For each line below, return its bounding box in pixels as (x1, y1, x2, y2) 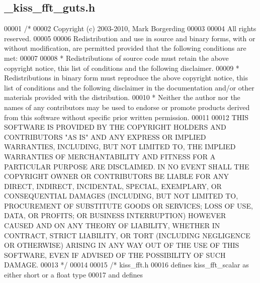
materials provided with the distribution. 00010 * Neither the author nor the (4, 92, 240, 103)
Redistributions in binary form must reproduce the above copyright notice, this (4, 72, 248, 83)
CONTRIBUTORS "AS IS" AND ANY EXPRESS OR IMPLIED (4, 131, 206, 142)
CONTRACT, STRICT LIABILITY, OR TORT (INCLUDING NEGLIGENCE (4, 230, 250, 240)
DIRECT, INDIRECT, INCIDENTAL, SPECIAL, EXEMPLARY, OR (4, 180, 222, 191)
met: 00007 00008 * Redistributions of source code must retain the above (4, 52, 229, 63)
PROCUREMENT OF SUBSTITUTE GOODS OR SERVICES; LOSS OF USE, (4, 200, 253, 211)
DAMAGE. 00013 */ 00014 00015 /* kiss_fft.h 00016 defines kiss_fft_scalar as (4, 259, 249, 270)
